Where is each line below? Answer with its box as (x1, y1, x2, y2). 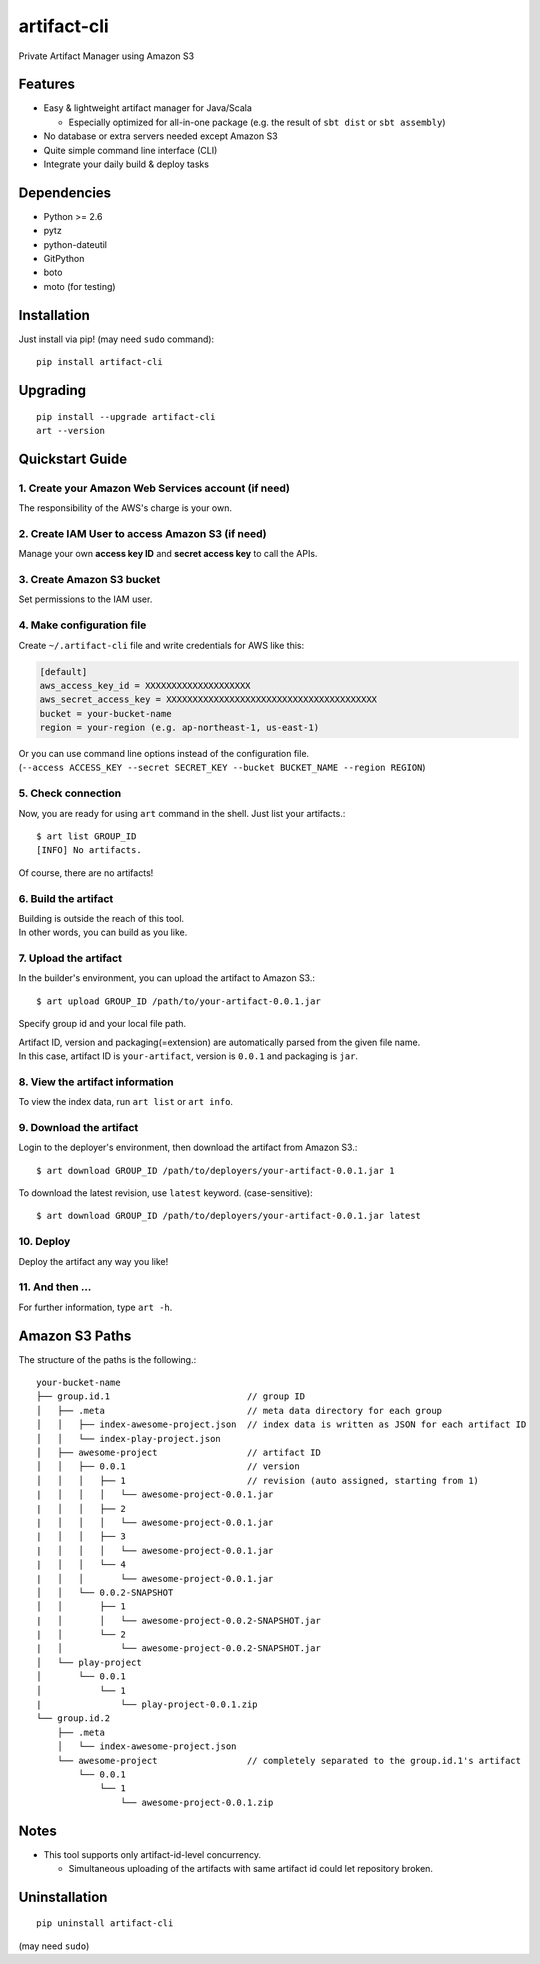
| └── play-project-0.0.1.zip (36, 1699, 259, 1710)
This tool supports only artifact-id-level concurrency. (43, 1848, 262, 1860)
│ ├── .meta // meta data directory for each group (36, 1405, 443, 1416)
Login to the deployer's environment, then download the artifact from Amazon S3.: (18, 1141, 358, 1154)
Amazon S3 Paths (18, 1327, 132, 1344)
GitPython (43, 253, 85, 265)
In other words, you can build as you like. (18, 926, 188, 939)
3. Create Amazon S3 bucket (18, 573, 161, 587)
